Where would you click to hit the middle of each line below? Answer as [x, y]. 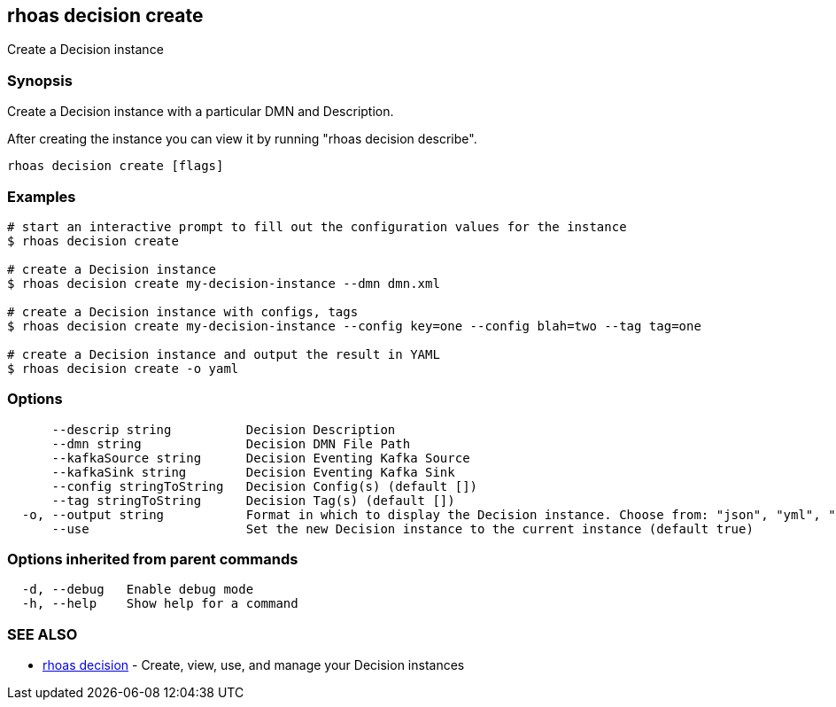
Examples [42, 196]
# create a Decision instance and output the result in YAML [224, 354]
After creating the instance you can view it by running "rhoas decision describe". [242, 139]
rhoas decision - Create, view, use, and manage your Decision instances [254, 665]
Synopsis [40, 80]
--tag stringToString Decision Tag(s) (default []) [253, 500]
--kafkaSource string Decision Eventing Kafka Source [261, 458]
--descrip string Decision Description [224, 429]
